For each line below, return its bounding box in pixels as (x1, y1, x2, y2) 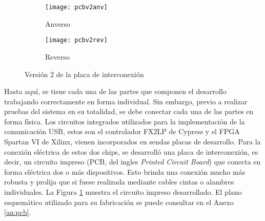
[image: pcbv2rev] (45, 36, 108, 44)
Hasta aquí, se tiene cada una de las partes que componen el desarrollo (4, 86, 227, 97)
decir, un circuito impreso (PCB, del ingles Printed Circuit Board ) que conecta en (4, 156, 261, 167)
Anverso (45, 18, 71, 29)
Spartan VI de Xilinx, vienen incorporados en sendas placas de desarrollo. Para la (4, 136, 261, 147)
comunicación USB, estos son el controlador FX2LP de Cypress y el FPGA (4, 126, 240, 137)
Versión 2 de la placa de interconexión (25, 68, 144, 79)
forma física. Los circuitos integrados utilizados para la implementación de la (4, 116, 245, 126)
